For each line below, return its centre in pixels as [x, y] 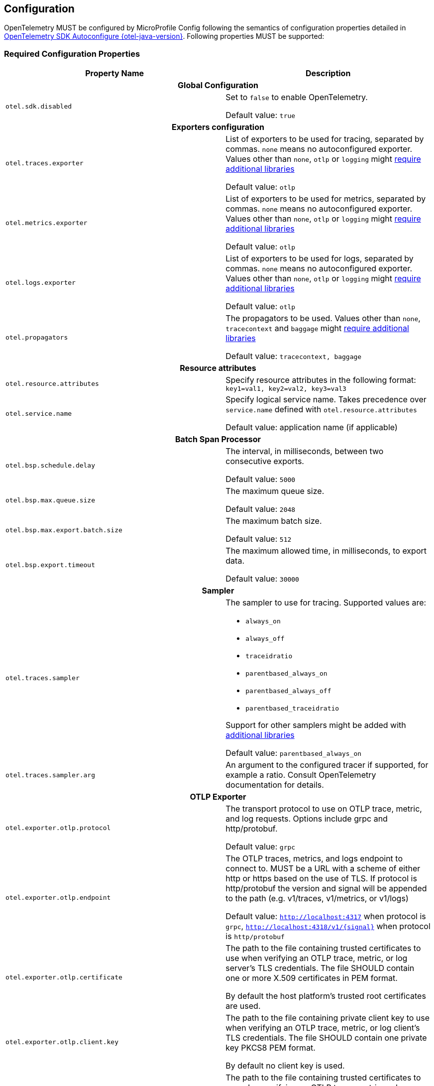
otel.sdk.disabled [39, 106]
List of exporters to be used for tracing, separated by [325, 139]
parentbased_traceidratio [292, 709]
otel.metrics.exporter [47, 223]
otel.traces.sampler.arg [51, 775]
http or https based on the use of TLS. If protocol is [321, 879]
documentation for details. [275, 785]
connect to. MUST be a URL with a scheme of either [323, 869]
